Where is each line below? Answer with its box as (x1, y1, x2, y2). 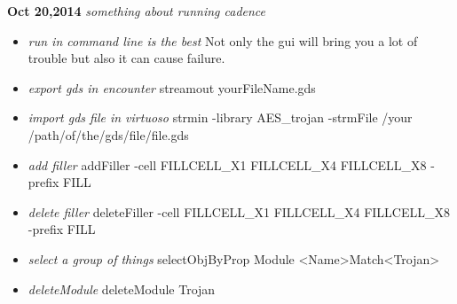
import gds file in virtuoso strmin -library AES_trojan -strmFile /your (28, 108, 413, 127)
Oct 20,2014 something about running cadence (7, 2, 266, 19)
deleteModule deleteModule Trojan (28, 279, 216, 298)
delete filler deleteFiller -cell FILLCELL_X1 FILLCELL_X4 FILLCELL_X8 (28, 202, 450, 221)
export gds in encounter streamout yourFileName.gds (28, 78, 316, 97)
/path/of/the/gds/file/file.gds (28, 125, 189, 144)
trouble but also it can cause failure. (28, 49, 225, 67)
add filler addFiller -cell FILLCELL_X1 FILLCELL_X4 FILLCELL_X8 (28, 155, 427, 174)
